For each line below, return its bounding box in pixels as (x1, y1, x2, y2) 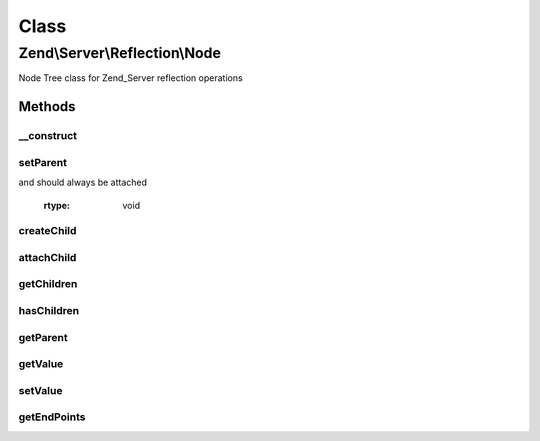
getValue (18, 357, 64, 371)
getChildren (18, 277, 78, 291)
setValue (18, 383, 63, 397)
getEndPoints (18, 410, 86, 424)
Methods (18, 98, 76, 115)
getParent (18, 330, 69, 344)
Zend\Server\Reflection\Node (18, 44, 222, 62)
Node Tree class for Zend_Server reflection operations (18, 72, 244, 84)
